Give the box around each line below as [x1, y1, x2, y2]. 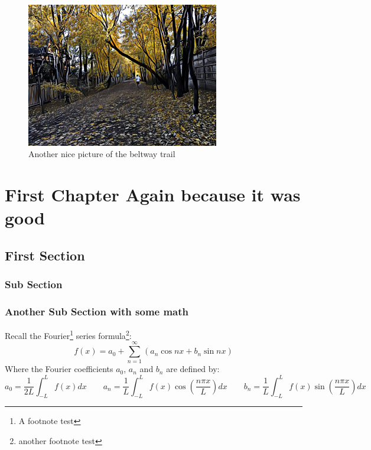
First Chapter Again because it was [5, 182, 301, 206]
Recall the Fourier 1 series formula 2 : [5, 328, 132, 341]
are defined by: [166, 363, 220, 375]
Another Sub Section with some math [5, 304, 189, 318]
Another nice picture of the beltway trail [28, 148, 175, 160]
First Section [5, 246, 85, 264]
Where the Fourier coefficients [5, 363, 113, 375]
